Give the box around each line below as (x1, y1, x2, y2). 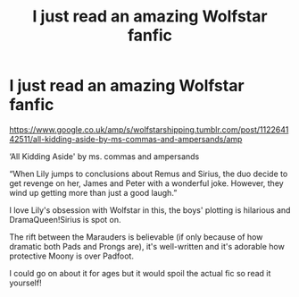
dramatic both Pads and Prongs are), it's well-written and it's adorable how (9, 241, 286, 251)
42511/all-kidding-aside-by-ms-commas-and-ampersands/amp (9, 133, 243, 144)
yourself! (9, 277, 42, 288)
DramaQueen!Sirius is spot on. (9, 214, 122, 225)
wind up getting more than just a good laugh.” (9, 187, 178, 198)
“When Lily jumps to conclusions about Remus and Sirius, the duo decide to (9, 168, 288, 179)
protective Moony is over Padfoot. (9, 250, 134, 261)
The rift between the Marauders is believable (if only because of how (9, 231, 263, 242)
